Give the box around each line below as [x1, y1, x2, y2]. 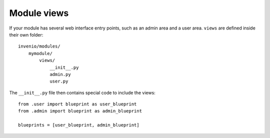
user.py [49, 78, 68, 84]
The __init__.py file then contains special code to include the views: [9, 89, 156, 95]
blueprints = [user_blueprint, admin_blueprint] [18, 122, 139, 128]
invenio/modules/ [18, 43, 60, 49]
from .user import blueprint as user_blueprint [18, 101, 137, 107]
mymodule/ [28, 50, 52, 56]
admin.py [49, 71, 71, 77]
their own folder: [9, 31, 43, 37]
